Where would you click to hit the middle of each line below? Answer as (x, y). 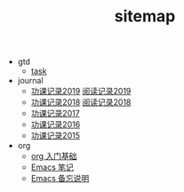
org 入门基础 (54, 156)
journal (30, 81)
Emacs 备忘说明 (60, 179)
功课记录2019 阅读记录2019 (81, 92)
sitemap (145, 16)
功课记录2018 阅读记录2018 (81, 102)
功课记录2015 (55, 136)
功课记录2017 (55, 114)
